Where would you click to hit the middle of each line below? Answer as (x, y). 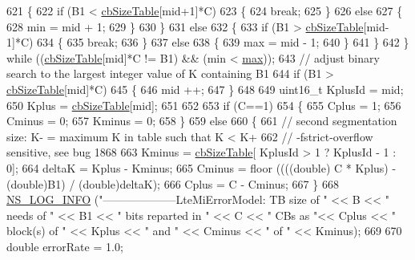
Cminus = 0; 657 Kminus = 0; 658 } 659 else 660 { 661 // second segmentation (202, 121)
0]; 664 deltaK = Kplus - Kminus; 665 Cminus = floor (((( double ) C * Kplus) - (201, 167)
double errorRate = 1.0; (65, 246)
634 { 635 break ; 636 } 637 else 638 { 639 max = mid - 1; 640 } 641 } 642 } (223, 42)
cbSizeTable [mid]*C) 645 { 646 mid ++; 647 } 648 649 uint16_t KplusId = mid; (205, 89)
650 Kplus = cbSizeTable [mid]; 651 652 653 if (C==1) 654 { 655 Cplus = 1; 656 (204, 105)
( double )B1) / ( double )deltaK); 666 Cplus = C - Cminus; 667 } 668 (173, 183)
